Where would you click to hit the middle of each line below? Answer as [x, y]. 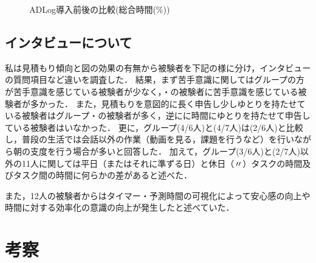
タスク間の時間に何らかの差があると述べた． [102, 175]
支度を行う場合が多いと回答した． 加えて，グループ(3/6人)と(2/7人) [165, 151]
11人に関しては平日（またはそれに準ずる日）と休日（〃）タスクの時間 [162, 163]
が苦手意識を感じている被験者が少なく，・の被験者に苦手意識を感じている [152, 91]
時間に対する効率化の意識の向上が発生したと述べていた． [120, 207]
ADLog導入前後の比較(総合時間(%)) [100, 9]
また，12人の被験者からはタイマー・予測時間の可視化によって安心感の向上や [158, 195]
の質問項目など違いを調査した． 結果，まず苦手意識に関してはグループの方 [155, 79]
